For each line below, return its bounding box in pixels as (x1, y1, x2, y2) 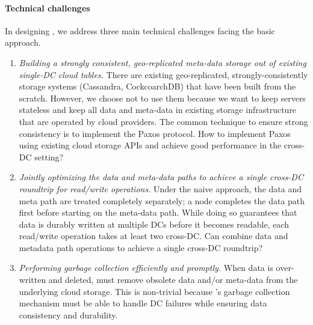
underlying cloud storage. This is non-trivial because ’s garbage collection (19, 285, 290, 297)
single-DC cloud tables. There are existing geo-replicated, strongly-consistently (19, 68, 308, 80)
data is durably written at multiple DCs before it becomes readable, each (19, 217, 289, 230)
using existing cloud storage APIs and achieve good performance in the (19, 139, 282, 151)
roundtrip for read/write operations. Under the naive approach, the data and (19, 182, 302, 195)
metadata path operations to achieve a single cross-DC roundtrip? (19, 241, 263, 254)
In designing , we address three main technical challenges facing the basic (5, 24, 275, 37)
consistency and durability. (19, 308, 118, 321)
